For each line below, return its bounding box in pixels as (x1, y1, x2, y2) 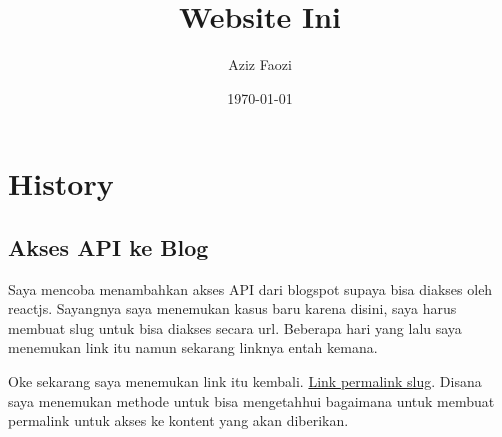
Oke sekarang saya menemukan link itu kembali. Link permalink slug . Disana (8, 371, 482, 392)
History (8, 163, 114, 204)
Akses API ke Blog (8, 231, 209, 262)
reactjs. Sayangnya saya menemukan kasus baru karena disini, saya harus (8, 298, 457, 319)
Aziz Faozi (228, 54, 292, 75)
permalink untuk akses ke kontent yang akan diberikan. (8, 410, 349, 431)
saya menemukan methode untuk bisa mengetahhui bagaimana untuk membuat (8, 390, 495, 411)
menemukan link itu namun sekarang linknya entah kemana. (8, 337, 378, 358)
